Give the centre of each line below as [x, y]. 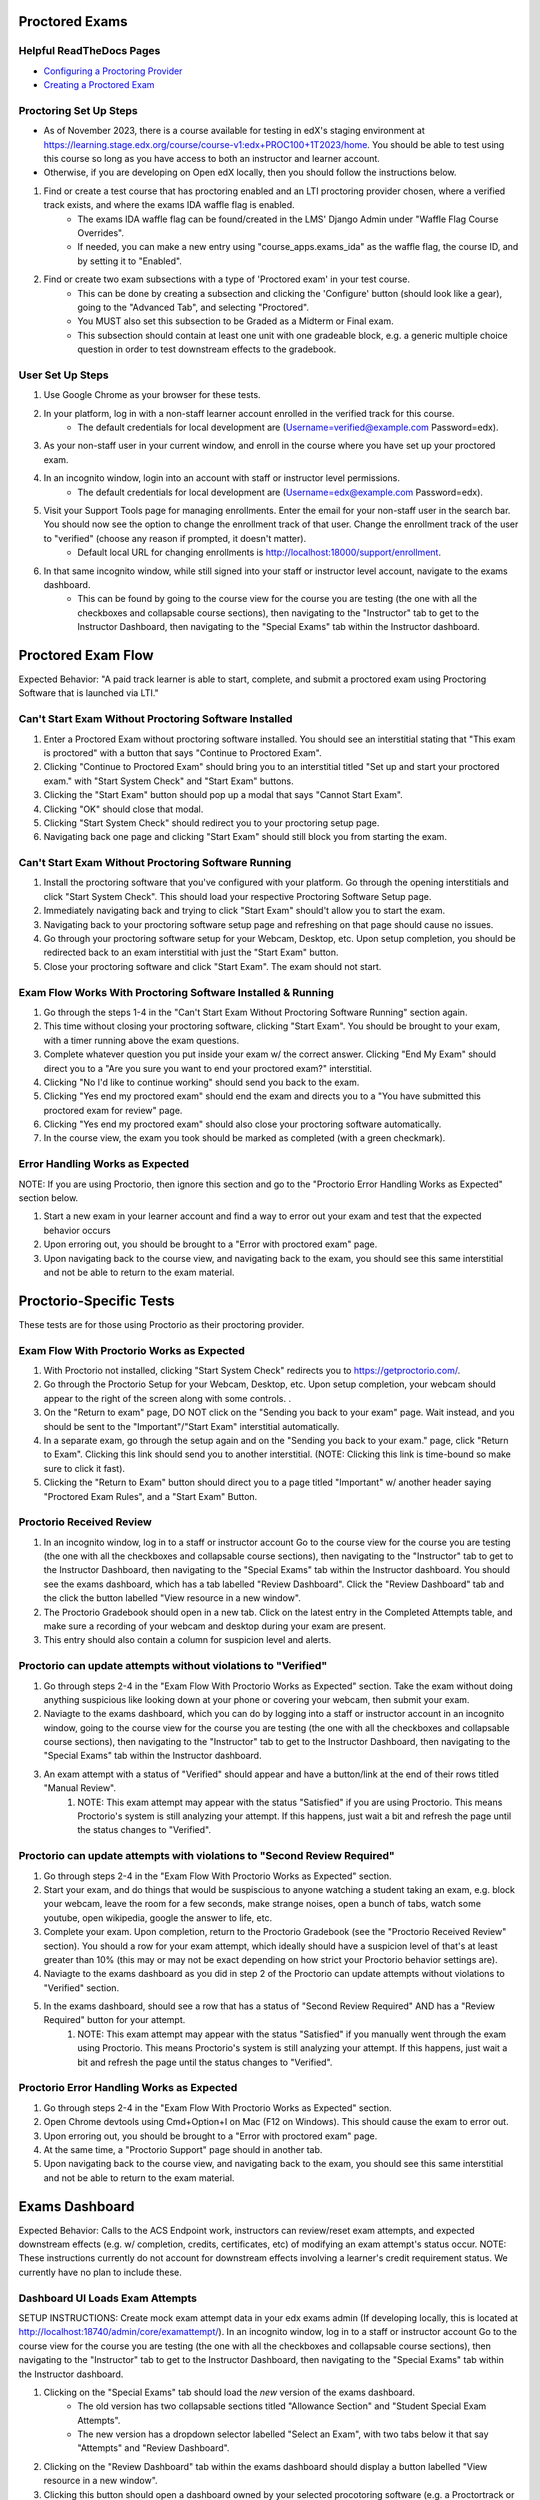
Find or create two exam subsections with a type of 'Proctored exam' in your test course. [226, 279]
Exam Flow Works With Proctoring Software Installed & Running [176, 992]
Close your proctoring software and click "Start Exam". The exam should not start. [212, 966]
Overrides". [101, 233]
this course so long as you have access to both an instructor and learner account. [211, 159]
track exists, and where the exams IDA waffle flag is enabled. [169, 205]
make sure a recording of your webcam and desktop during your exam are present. [215, 1626]
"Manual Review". [80, 1788]
